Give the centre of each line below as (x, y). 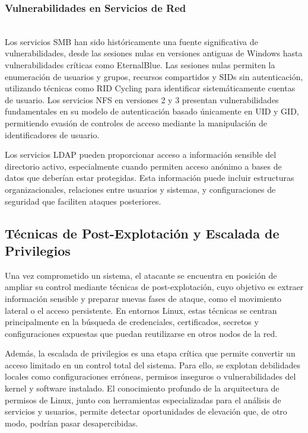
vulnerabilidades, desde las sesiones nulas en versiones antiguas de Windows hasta (154, 53)
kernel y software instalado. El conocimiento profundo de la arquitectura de (142, 388)
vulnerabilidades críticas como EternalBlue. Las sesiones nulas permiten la (140, 65)
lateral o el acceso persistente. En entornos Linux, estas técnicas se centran (141, 310)
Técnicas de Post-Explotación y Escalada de (142, 233)
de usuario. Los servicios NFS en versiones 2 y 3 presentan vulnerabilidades (142, 99)
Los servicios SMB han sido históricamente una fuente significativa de (131, 41)
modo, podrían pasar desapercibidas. (72, 423)
